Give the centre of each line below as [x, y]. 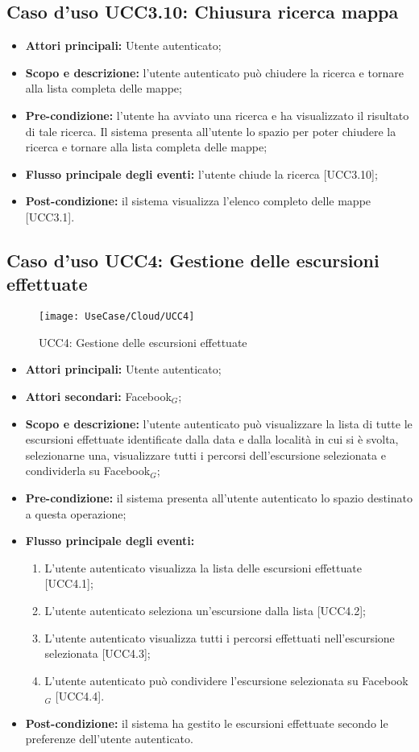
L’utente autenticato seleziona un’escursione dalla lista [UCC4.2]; [205, 610]
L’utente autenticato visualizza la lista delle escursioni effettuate [203, 567]
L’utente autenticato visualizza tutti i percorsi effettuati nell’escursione [220, 637]
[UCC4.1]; [69, 583]
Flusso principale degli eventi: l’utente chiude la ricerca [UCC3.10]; [201, 174]
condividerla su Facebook [88, 471]
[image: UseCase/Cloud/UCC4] [117, 317]
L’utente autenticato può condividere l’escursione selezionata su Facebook [226, 680]
